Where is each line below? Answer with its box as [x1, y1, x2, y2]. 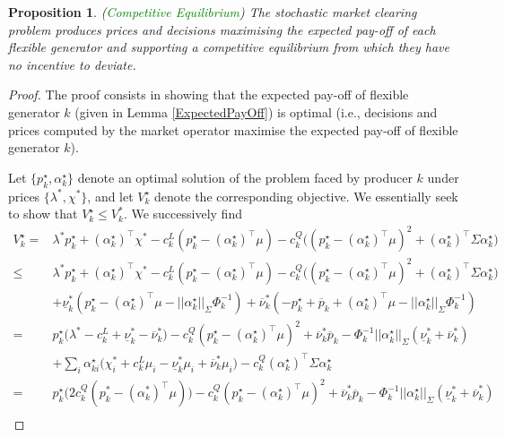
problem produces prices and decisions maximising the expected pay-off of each [8, 20, 436, 39]
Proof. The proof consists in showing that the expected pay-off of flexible [8, 85, 409, 104]
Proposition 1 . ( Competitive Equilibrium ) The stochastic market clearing [8, 3, 417, 21]
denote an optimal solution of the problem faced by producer [77, 167, 413, 186]
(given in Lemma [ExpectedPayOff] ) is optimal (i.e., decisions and [74, 102, 438, 121]
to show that [8, 204, 78, 223]
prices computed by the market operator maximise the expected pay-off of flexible [8, 120, 458, 139]
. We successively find [123, 204, 242, 223]
